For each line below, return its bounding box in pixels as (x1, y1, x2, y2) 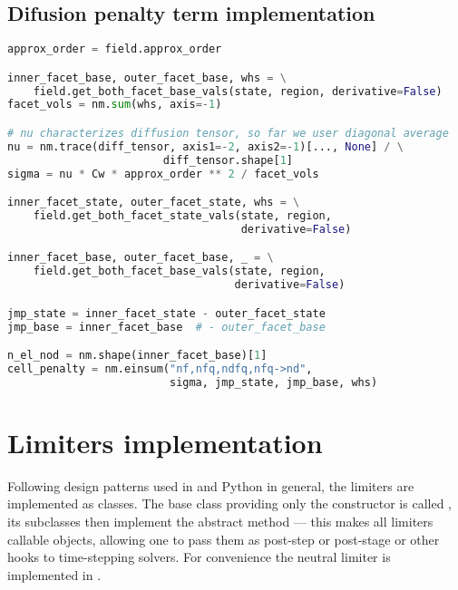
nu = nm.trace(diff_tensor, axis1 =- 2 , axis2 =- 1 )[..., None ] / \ (7, 140, 404, 153)
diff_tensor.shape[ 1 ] (162, 153, 294, 167)
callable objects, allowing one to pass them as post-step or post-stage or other (7, 529, 440, 548)
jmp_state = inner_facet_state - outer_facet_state (7, 306, 326, 320)
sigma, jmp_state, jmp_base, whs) (169, 375, 378, 389)
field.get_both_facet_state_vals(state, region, (33, 209, 332, 223)
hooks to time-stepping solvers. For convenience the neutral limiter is (7, 547, 391, 566)
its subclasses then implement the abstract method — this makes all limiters (7, 512, 434, 531)
